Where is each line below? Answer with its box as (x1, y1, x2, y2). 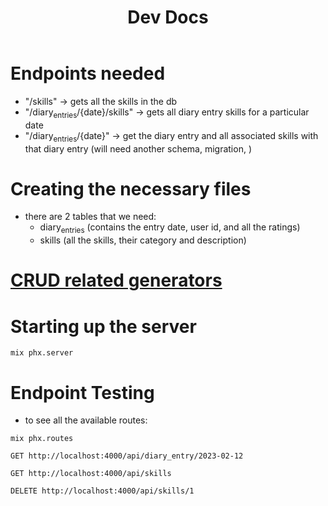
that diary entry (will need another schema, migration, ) (24, 142, 253, 155)
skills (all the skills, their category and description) (39, 234, 247, 246)
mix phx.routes (10, 434, 74, 444)
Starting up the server (10, 315, 197, 338)
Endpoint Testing (10, 381, 155, 404)
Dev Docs (127, 6, 209, 29)
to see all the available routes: (24, 414, 148, 426)
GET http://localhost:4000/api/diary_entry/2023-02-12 (10, 451, 244, 461)
